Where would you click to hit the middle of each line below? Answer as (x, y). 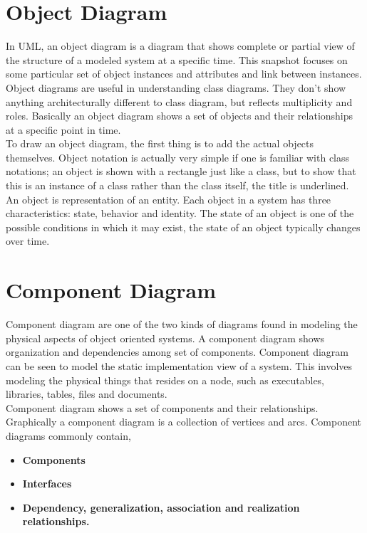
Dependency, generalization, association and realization (161, 507)
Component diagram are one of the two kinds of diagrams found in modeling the (182, 324)
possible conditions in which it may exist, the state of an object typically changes (183, 227)
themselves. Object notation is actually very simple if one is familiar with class (178, 157)
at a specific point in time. (63, 129)
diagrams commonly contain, (68, 435)
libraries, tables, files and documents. (87, 394)
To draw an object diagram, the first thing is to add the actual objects (160, 143)
